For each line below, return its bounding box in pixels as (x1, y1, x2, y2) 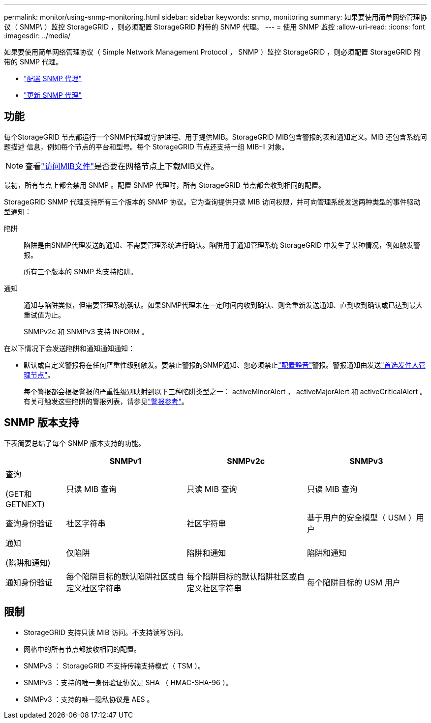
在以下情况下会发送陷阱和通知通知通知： (4, 344, 135, 352)
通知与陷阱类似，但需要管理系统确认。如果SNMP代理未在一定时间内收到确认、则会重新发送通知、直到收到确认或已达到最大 (24, 300, 423, 309)
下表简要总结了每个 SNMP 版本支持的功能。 (4, 438, 145, 447)
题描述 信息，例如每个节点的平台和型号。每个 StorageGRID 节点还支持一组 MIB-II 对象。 (4, 142, 289, 151)
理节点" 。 (24, 370, 55, 379)
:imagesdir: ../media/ (4, 31, 71, 40)
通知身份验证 (5, 577, 53, 587)
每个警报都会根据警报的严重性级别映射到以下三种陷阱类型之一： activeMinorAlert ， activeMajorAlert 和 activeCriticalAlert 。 (24, 387, 427, 396)
